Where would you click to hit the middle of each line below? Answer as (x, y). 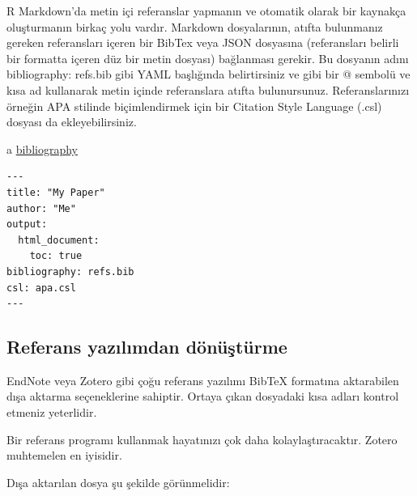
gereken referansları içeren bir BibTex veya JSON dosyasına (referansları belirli (203, 42)
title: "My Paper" (56, 192)
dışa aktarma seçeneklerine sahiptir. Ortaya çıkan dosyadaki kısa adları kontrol (203, 396)
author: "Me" (41, 208)
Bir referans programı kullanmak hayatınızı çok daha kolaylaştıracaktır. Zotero (202, 439)
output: (27, 225)
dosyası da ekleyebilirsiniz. (72, 122)
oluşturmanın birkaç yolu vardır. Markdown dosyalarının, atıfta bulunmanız (195, 26)
